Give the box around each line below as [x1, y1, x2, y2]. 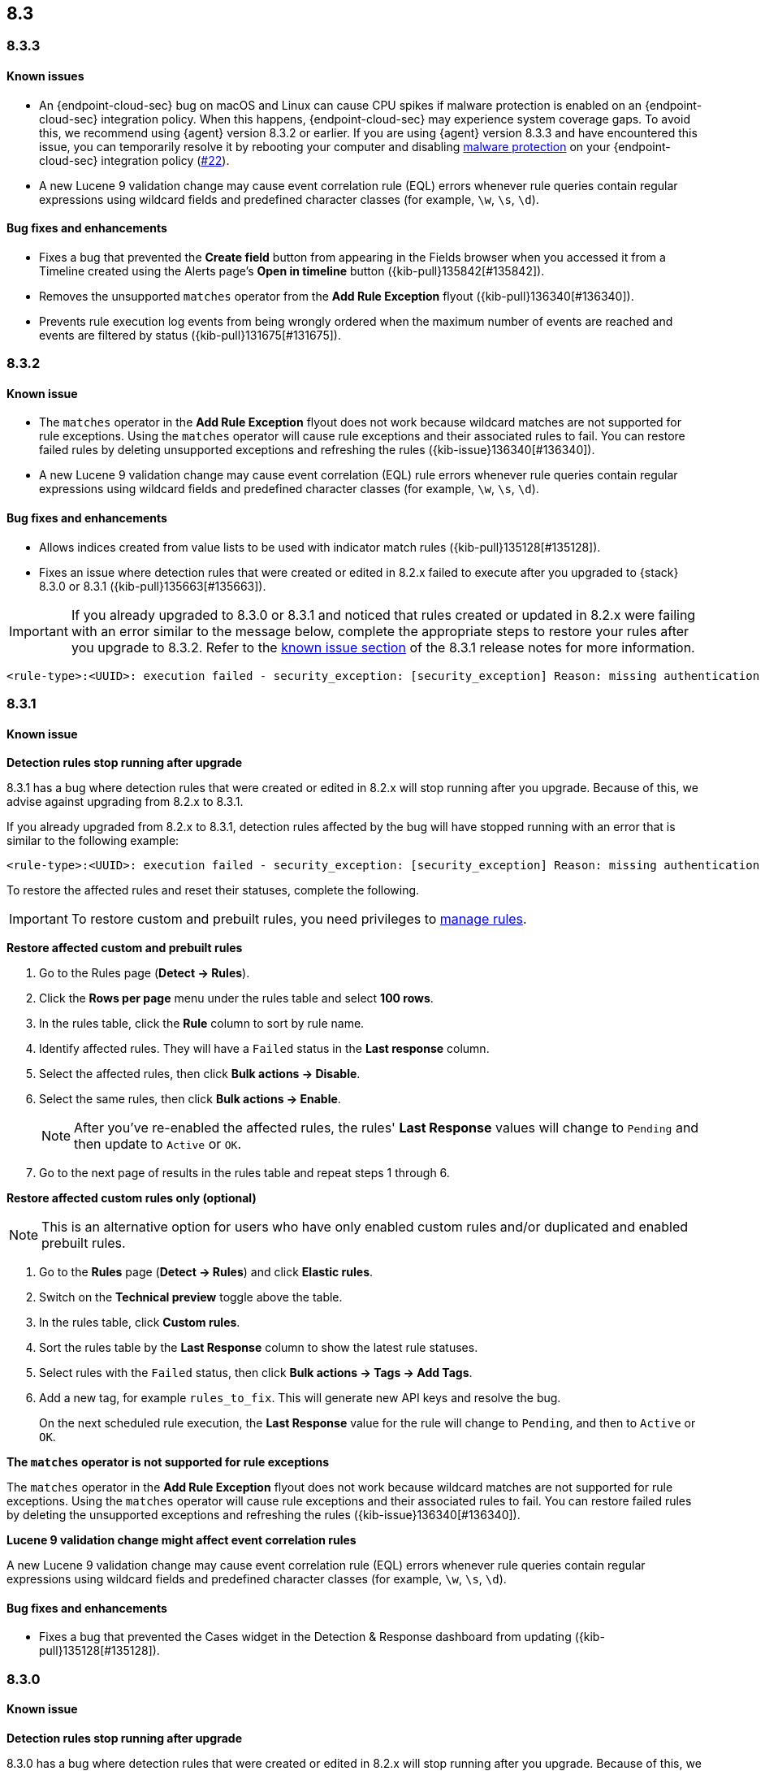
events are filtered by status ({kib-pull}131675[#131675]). [39, 327, 341, 342]
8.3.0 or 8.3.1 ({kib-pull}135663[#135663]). [39, 578, 266, 593]
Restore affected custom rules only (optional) [6, 1191, 257, 1206]
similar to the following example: [6, 834, 179, 848]
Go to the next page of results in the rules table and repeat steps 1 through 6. [39, 1166, 450, 1180]
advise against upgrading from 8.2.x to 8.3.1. [6, 795, 244, 809]
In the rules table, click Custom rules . [39, 1315, 240, 1330]
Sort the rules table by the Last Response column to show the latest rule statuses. [39, 1340, 478, 1355]
